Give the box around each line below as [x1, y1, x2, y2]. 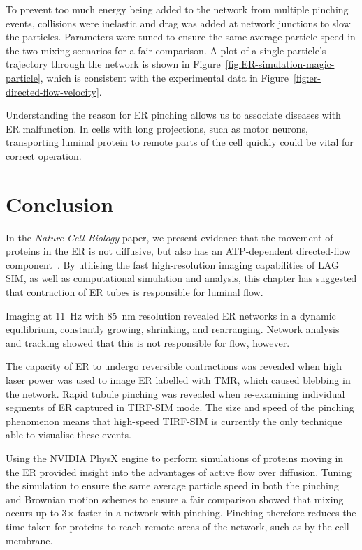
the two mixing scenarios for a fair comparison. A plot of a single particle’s [6, 43, 326, 57]
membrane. [6, 533, 53, 547]
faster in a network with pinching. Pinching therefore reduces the [78, 505, 356, 520]
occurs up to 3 [6, 505, 67, 520]
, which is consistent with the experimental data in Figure [40, 70, 289, 84]
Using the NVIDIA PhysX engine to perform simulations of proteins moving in [6, 450, 344, 465]
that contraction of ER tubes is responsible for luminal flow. [6, 285, 263, 299]
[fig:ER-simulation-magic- [225, 57, 335, 71]
